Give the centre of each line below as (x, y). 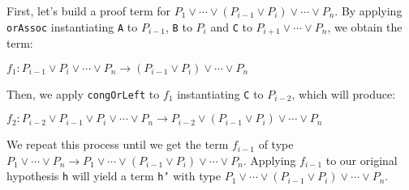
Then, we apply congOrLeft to (83, 93)
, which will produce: (344, 93)
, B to (179, 26)
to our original (362, 160)
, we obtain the (365, 26)
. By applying (368, 11)
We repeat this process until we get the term (118, 144)
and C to (231, 26)
